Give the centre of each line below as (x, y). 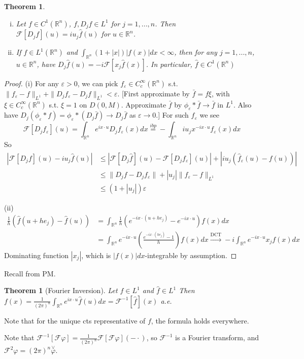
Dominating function (37, 255)
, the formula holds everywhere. (200, 320)
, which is (96, 255)
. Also (242, 104)
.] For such (172, 115)
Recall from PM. (30, 273)
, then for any (196, 52)
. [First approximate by (154, 93)
